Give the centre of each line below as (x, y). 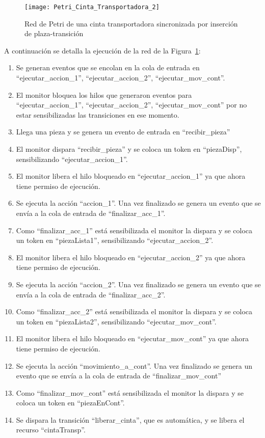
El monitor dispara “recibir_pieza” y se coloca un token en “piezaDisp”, (129, 149)
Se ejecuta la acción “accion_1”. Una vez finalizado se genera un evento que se (138, 203)
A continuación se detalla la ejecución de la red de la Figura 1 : (102, 50)
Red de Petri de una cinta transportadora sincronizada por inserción (131, 23)
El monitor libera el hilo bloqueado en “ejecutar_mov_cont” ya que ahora (132, 338)
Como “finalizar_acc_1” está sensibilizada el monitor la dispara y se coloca (134, 230)
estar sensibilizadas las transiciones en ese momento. (98, 114)
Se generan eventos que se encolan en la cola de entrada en (108, 67)
